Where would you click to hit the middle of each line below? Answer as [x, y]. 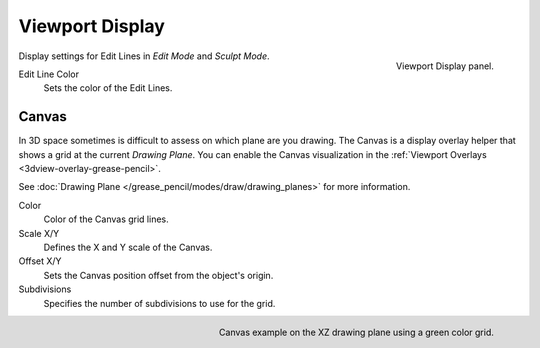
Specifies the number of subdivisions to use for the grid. [159, 303]
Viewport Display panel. [444, 66]
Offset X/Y [40, 261]
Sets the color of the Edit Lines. [108, 88]
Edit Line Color [49, 74]
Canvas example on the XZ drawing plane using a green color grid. [356, 332]
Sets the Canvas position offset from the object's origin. [158, 275]
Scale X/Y [39, 233]
